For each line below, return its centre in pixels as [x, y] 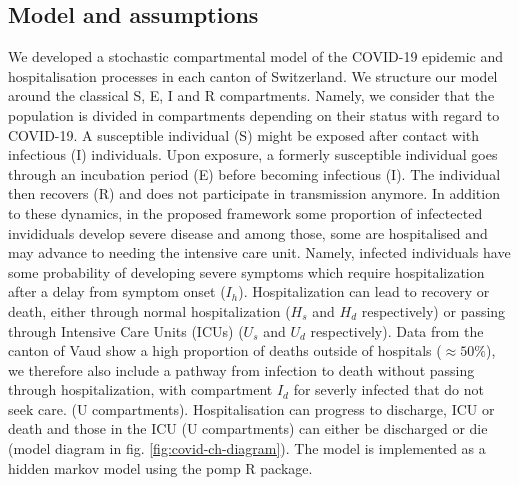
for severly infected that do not [388, 389]
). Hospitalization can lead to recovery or [364, 291]
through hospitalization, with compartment [140, 389]
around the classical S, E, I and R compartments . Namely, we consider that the [251, 95]
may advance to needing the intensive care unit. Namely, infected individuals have [259, 252]
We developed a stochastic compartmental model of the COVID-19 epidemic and [256, 56]
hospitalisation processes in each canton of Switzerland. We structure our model [253, 75]
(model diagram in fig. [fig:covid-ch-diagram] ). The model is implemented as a [247, 448]
